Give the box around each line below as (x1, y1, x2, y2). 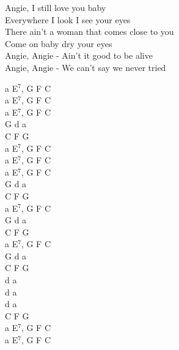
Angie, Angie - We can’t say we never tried (5, 61, 166, 73)
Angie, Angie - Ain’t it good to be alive (5, 49, 153, 62)
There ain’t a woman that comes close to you (5, 25, 174, 38)
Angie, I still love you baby (5, 1, 106, 13)
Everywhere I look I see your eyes (5, 13, 131, 26)
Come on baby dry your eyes (5, 37, 112, 50)
